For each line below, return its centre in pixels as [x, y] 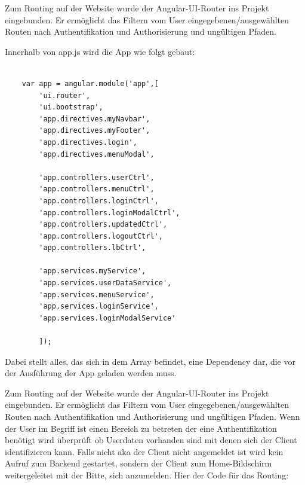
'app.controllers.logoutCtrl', [101, 236]
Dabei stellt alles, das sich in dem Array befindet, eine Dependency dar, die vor [150, 361]
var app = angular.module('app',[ [90, 83]
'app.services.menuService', [97, 295]
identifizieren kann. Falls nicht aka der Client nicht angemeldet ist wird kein [144, 451]
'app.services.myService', [93, 271]
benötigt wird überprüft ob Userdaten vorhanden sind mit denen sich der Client [151, 440]
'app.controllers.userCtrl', [97, 177]
